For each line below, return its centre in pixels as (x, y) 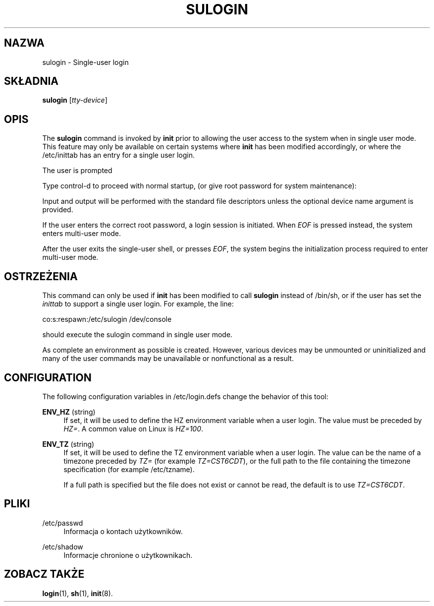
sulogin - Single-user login (85, 62)
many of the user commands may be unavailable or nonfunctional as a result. (168, 359)
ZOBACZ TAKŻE (44, 574)
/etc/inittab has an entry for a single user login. (118, 155)
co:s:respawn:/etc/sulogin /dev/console (107, 319)
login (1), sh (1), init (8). (78, 593)
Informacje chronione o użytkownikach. (128, 555)
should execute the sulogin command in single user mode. (137, 335)
